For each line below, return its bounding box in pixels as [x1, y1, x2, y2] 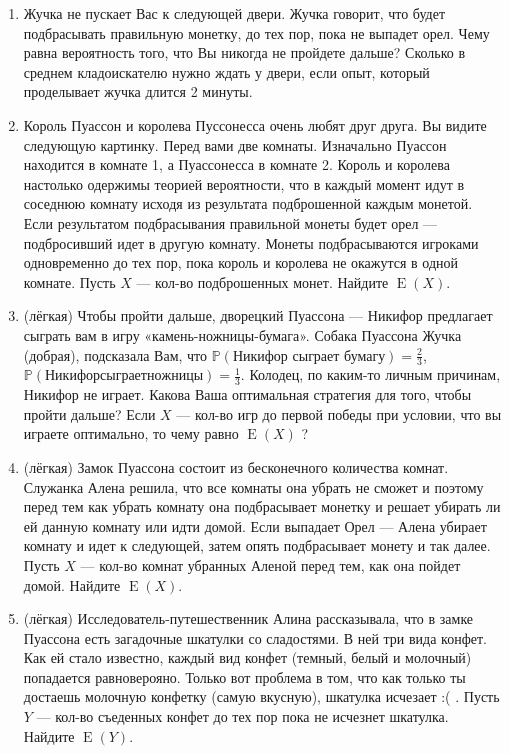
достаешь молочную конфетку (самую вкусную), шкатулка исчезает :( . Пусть [23, 686, 500, 707]
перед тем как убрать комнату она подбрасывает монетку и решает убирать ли [23, 496, 501, 517]
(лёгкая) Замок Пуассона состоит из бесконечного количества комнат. [23, 456, 449, 477]
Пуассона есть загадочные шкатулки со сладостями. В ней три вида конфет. [23, 627, 487, 648]
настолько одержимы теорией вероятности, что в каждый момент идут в [23, 173, 465, 194]
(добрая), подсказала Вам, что [23, 344, 208, 365]
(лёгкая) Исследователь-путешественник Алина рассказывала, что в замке [23, 608, 474, 629]
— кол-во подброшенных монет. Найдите [136, 271, 389, 292]
